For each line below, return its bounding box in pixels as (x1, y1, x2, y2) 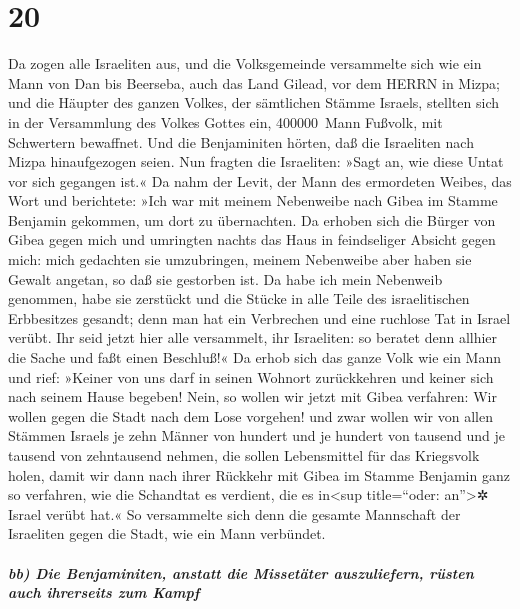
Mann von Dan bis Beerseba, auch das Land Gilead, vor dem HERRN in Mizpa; (8, 72, 500, 93)
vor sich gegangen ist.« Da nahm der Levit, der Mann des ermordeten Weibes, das (8, 170, 512, 191)
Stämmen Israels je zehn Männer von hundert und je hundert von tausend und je (8, 425, 506, 446)
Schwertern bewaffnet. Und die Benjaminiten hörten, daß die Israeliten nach (8, 131, 474, 152)
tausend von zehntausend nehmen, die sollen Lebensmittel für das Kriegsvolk (8, 445, 480, 465)
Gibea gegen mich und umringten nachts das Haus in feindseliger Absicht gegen (8, 229, 496, 250)
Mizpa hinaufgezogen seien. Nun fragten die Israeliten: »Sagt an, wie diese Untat (8, 151, 504, 172)
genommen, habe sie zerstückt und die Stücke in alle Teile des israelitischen (8, 288, 470, 309)
